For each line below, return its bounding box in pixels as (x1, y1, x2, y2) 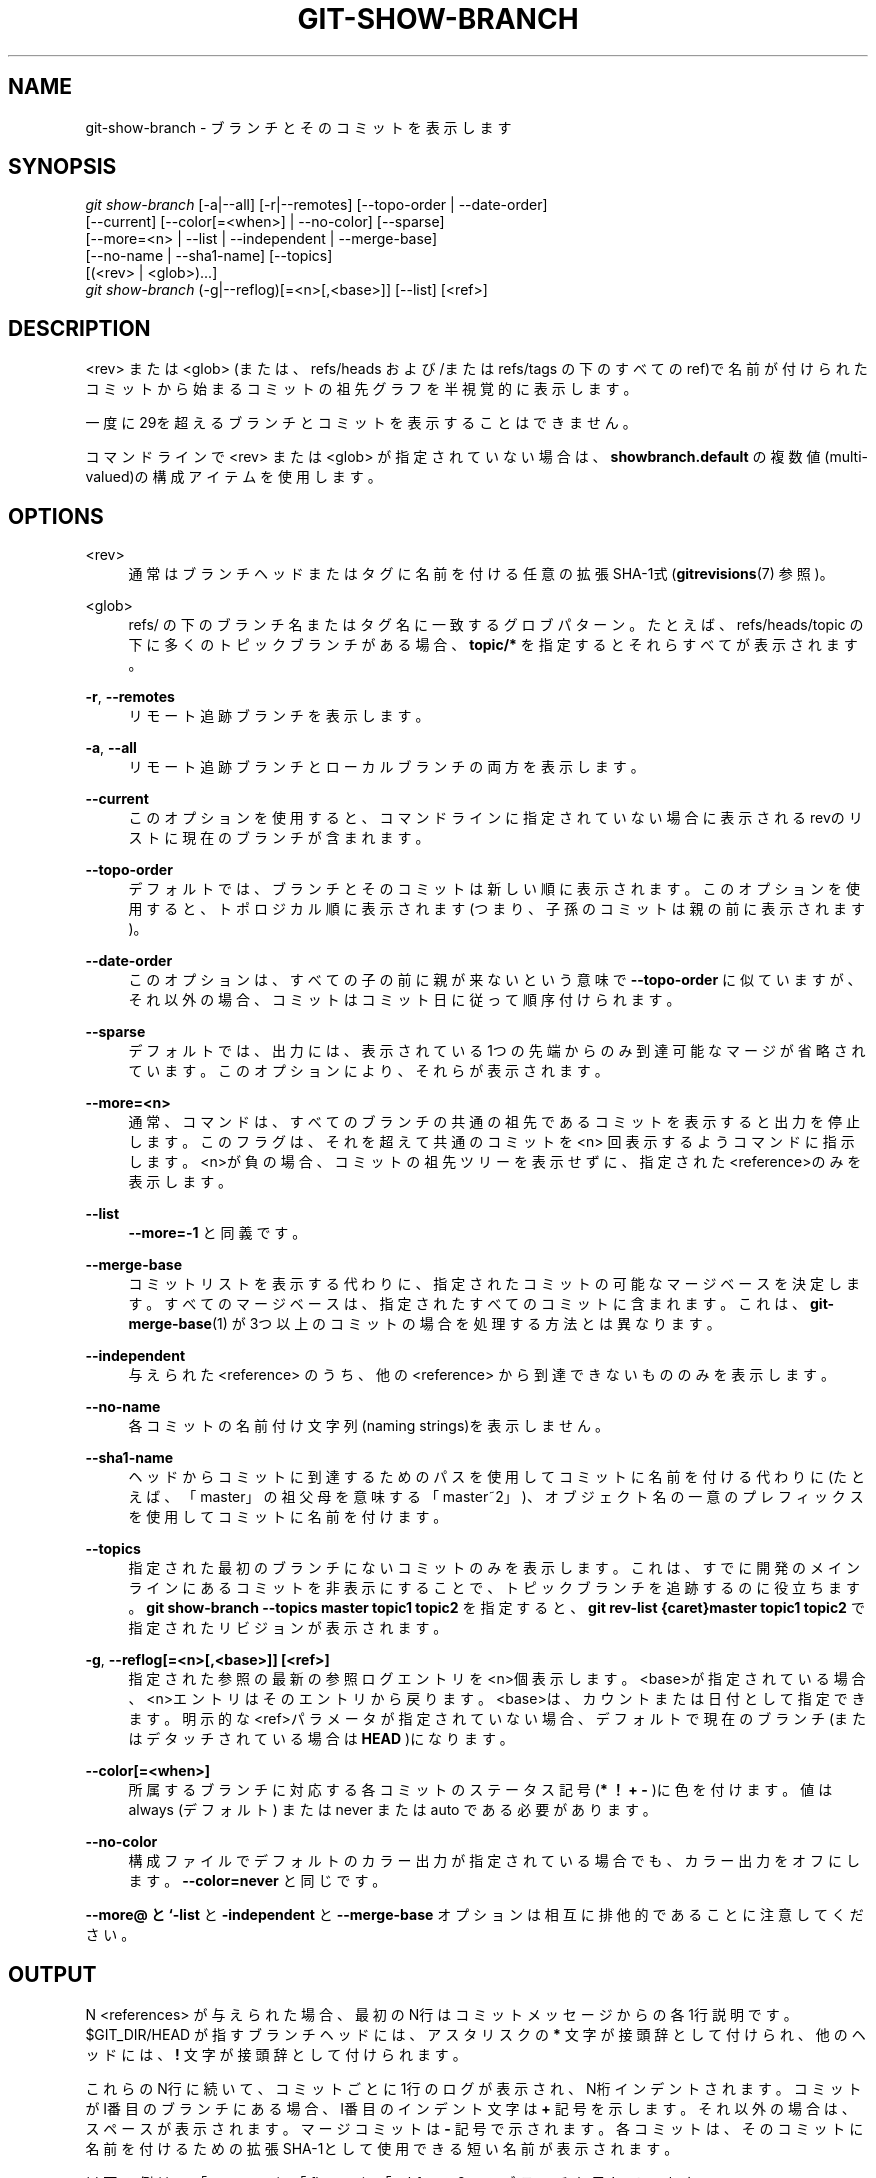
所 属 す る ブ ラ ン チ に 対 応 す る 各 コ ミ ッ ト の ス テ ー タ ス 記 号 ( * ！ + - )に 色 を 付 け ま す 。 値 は (128, 1781, 833, 1799)
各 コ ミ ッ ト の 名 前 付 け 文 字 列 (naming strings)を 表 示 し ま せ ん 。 (128, 1417, 609, 1435)
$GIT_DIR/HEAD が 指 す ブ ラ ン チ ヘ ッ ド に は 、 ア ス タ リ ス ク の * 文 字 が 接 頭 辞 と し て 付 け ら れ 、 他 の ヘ (85, 2025, 866, 2043)
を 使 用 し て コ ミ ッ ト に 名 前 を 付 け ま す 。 (128, 1508, 448, 1526)
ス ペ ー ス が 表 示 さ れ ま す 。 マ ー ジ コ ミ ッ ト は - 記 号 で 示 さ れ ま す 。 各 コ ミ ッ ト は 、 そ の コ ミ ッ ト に (85, 2119, 864, 2137)
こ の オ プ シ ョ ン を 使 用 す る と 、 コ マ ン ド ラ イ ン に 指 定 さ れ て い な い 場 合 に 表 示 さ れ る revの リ (128, 809, 863, 827)
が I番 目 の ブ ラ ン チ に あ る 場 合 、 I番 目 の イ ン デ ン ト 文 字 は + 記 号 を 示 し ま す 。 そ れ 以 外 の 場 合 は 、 (85, 2099, 856, 2117)
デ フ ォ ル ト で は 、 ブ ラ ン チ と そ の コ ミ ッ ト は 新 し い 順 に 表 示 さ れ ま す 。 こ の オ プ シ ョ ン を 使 (128, 880, 860, 898)
